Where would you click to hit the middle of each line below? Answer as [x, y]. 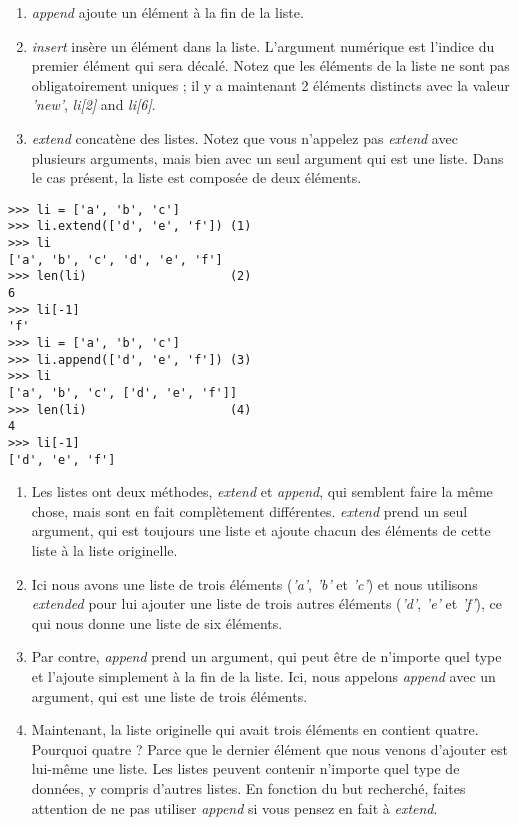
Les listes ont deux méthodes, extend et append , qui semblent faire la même [262, 491]
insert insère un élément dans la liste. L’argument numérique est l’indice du [263, 45]
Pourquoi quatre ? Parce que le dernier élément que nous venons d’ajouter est [269, 748]
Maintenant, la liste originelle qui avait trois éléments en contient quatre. [255, 729]
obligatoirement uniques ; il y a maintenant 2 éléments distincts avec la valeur [270, 84]
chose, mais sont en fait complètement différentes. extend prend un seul [249, 510]
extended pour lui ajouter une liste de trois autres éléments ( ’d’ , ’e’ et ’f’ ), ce [266, 603]
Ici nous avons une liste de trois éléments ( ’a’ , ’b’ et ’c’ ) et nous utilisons [254, 583]
